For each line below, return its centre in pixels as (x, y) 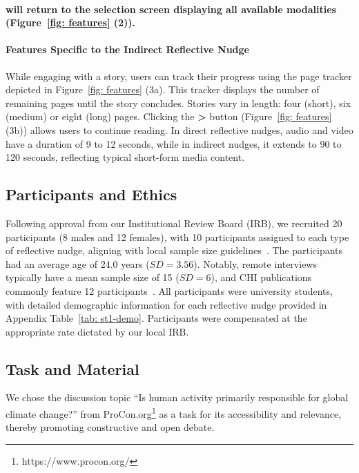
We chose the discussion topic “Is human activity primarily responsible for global (177, 397)
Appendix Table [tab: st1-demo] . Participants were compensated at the (156, 318)
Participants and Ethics (91, 194)
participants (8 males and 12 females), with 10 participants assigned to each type (177, 236)
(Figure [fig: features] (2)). (71, 22)
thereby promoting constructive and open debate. (110, 427)
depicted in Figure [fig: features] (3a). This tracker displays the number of (163, 89)
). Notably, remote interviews (255, 263)
